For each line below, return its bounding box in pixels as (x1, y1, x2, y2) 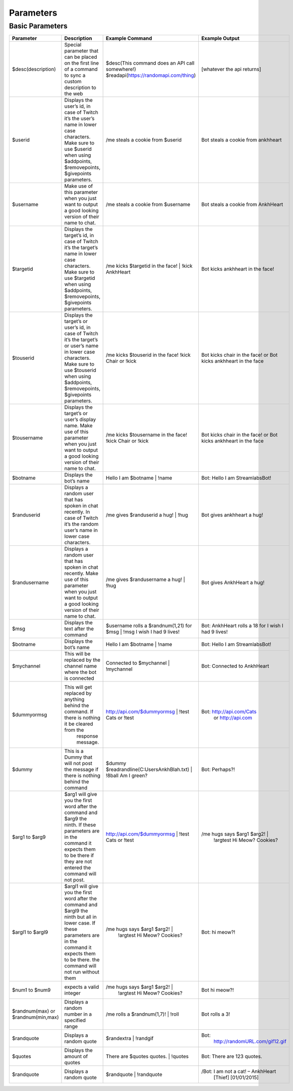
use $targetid (64, 275, 95, 281)
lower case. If (64, 920, 96, 927)
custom (64, 78, 82, 85)
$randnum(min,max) (12, 1014, 59, 1021)
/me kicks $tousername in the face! (105, 431, 188, 438)
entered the (64, 864, 91, 871)
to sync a (64, 72, 85, 79)
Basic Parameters (9, 22, 68, 30)
